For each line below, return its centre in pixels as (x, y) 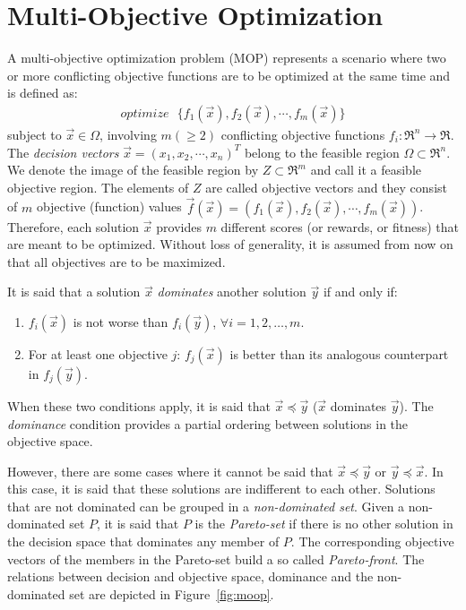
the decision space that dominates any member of (143, 541)
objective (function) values (109, 206)
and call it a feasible (366, 170)
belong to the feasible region (322, 152)
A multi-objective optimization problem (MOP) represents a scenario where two (227, 58)
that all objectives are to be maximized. (116, 261)
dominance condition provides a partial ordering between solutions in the (208, 423)
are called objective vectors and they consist (326, 187)
